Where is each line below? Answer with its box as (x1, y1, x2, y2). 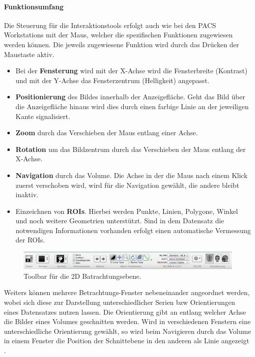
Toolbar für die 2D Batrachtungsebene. (24, 270, 142, 281)
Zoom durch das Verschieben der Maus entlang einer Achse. (15, 127, 198, 138)
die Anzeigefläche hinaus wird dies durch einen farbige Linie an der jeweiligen (15, 101, 249, 111)
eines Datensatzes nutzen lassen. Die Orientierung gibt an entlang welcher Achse (4, 306, 246, 317)
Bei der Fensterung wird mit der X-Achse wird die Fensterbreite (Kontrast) (15, 65, 248, 76)
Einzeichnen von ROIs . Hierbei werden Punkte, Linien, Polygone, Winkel (15, 206, 238, 216)
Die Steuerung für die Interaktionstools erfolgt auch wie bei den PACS (4, 20, 216, 30)
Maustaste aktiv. (4, 49, 55, 59)
